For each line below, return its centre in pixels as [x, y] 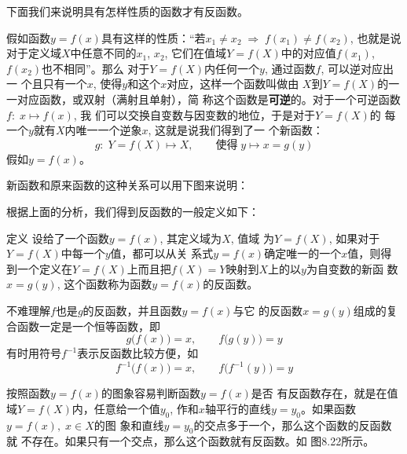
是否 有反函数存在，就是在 [319, 393]
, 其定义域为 [191, 238]
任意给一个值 [127, 408]
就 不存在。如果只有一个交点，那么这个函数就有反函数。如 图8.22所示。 [191, 441]
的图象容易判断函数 [150, 393]
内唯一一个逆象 [103, 130]
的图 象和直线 [129, 425]
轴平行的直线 [238, 408]
